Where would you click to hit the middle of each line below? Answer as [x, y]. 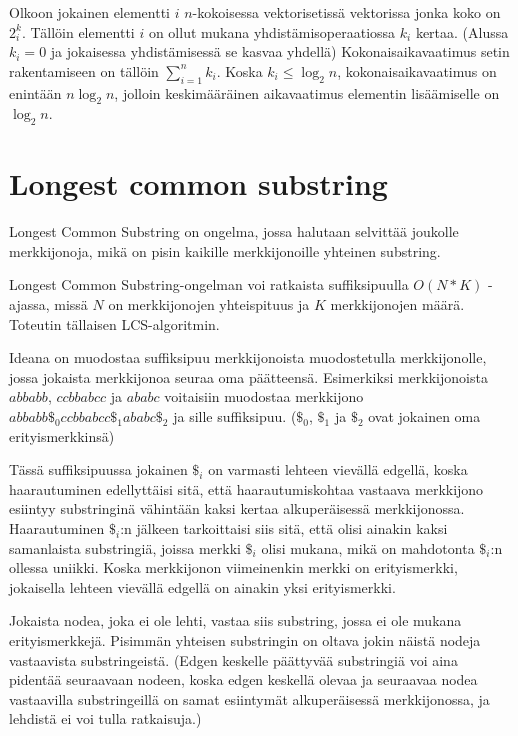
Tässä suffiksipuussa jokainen [98, 469]
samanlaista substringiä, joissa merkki [125, 547]
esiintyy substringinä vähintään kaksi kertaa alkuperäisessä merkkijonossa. [237, 508]
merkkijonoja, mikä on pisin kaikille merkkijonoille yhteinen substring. [225, 250]
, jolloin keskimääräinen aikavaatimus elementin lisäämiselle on [307, 92]
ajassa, [29, 304]
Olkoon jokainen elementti [90, 12]
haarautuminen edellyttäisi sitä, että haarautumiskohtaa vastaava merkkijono [246, 488]
